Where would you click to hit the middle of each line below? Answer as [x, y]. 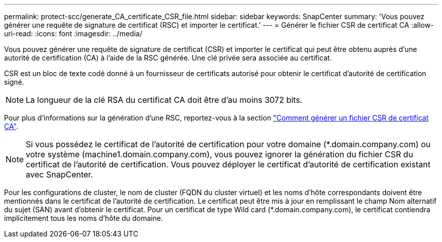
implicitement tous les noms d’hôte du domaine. [84, 218]
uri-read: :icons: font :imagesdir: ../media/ [73, 34]
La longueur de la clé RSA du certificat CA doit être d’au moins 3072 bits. [164, 100]
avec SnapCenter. [60, 174]
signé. [14, 82]
